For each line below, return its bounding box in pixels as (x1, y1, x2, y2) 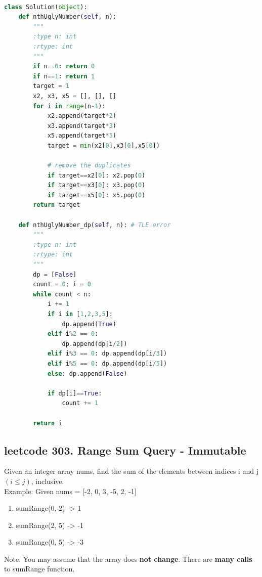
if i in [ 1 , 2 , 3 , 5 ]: (47, 310, 113, 318)
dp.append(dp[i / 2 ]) (62, 340, 127, 347)
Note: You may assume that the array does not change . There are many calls (4, 553, 252, 564)
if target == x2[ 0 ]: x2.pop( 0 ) (47, 171, 146, 179)
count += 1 (62, 400, 99, 407)
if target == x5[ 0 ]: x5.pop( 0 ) (47, 191, 146, 199)
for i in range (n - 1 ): (33, 102, 106, 110)
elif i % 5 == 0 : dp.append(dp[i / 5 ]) (47, 360, 167, 367)
